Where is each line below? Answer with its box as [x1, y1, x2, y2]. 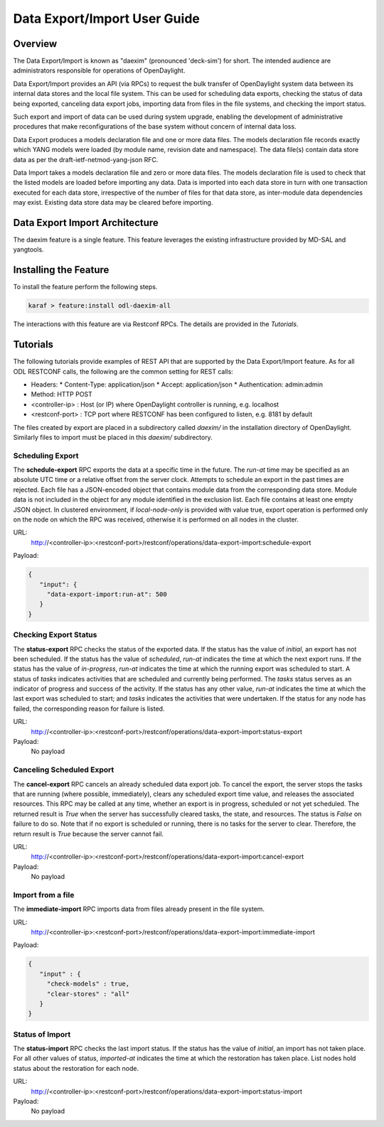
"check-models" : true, [46, 980, 130, 988]
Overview [13, 38, 58, 50]
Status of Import [13, 1029, 71, 1039]
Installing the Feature [13, 264, 110, 276]
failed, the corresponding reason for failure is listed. [13, 704, 165, 713]
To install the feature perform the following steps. [13, 283, 158, 291]
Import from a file [13, 890, 75, 900]
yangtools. [13, 245, 44, 254]
